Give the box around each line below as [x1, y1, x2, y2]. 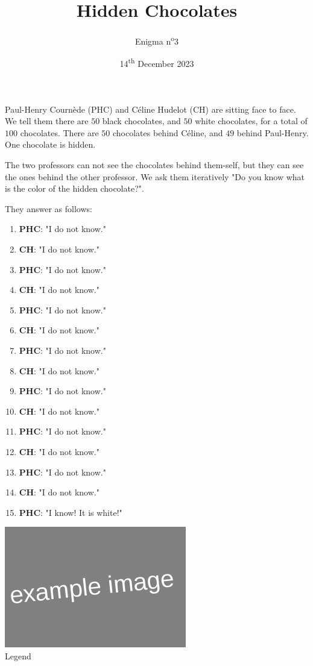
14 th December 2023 [119, 55, 194, 70]
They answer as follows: [5, 202, 92, 215]
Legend [5, 649, 31, 662]
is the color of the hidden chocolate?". [5, 182, 144, 195]
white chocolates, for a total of [195, 115, 308, 127]
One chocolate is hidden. [5, 138, 96, 151]
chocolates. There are [20, 126, 99, 139]
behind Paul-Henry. [236, 126, 309, 139]
